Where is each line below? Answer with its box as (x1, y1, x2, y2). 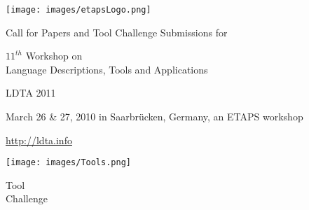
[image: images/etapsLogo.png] (6, 5, 151, 15)
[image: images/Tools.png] (6, 157, 131, 168)
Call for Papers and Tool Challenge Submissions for (6, 24, 228, 39)
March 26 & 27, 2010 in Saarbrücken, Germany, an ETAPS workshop (6, 109, 303, 124)
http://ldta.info (6, 132, 72, 147)
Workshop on (25, 48, 83, 63)
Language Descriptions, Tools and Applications (6, 62, 208, 76)
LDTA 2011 (6, 85, 56, 100)
